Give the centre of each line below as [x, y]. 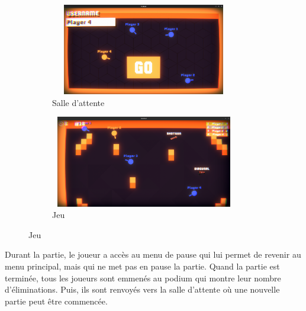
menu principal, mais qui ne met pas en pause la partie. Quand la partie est [142, 266]
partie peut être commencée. [56, 301]
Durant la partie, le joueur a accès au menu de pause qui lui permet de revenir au [153, 254]
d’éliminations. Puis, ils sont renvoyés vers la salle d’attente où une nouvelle [142, 289]
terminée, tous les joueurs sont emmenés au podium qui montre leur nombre [143, 278]
